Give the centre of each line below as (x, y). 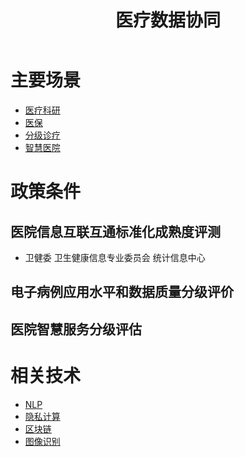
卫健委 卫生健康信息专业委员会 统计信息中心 (115, 257)
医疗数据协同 (167, 20)
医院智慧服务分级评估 (76, 329)
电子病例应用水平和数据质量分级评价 (122, 292)
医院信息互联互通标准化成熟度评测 (115, 231)
